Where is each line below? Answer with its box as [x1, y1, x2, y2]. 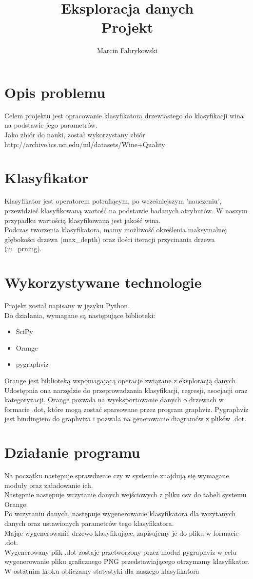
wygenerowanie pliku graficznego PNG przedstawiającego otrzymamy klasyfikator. [4, 556, 250, 566]
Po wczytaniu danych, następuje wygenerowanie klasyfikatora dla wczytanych [4, 508, 236, 519]
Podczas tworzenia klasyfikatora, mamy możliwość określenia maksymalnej [4, 224, 227, 235]
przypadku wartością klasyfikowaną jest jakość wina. [4, 215, 161, 225]
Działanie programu [4, 442, 140, 462]
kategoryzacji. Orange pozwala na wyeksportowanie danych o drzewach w [4, 394, 224, 405]
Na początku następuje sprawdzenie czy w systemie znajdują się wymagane [4, 470, 229, 481]
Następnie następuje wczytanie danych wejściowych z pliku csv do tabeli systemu [4, 489, 247, 500]
